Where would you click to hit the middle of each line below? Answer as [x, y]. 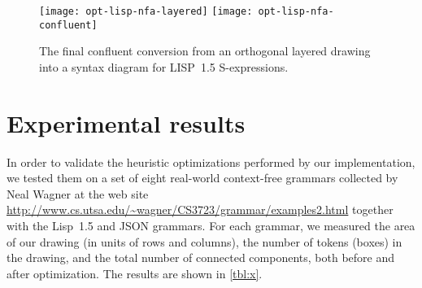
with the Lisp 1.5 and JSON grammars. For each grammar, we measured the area [211, 225]
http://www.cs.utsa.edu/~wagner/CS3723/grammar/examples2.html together [200, 209]
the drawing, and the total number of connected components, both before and [201, 257]
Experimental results [126, 122]
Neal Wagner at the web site [78, 193]
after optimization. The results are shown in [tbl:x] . [135, 273]
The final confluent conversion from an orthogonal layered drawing [205, 51]
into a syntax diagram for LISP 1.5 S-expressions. [164, 66]
